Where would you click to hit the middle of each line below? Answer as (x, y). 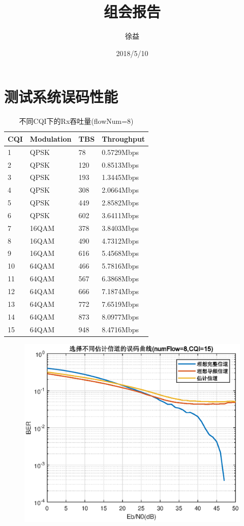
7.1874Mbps (120, 291)
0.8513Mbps (120, 164)
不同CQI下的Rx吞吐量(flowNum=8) (76, 121)
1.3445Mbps (120, 177)
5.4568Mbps (120, 253)
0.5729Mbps (120, 152)
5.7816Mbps (120, 266)
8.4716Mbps (120, 329)
